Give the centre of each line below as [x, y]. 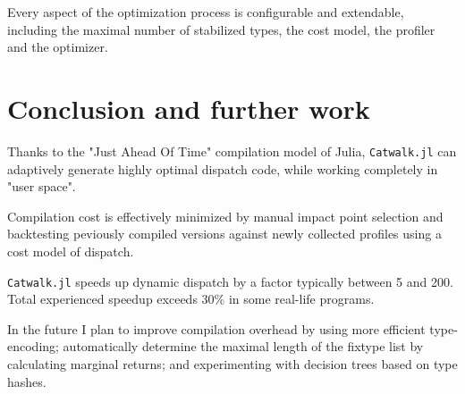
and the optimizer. [58, 47]
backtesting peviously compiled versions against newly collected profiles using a [224, 234]
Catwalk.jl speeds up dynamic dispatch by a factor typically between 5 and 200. [230, 281]
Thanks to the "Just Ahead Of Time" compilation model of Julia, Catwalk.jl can [232, 151]
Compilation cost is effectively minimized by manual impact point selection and [225, 216]
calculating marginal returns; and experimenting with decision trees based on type [232, 363]
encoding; [33, 346]
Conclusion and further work [189, 108]
